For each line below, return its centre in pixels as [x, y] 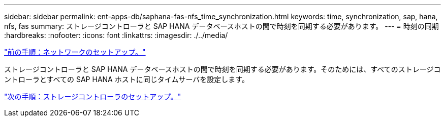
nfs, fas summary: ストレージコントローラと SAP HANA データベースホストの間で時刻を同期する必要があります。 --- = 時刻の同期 [221, 26]
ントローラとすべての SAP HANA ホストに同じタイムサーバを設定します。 [126, 79]
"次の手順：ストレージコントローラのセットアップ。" [93, 96]
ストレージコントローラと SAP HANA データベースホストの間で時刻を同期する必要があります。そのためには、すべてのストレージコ [222, 69]
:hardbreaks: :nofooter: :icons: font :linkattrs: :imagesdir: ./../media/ [116, 35]
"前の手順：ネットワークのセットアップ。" [75, 52]
